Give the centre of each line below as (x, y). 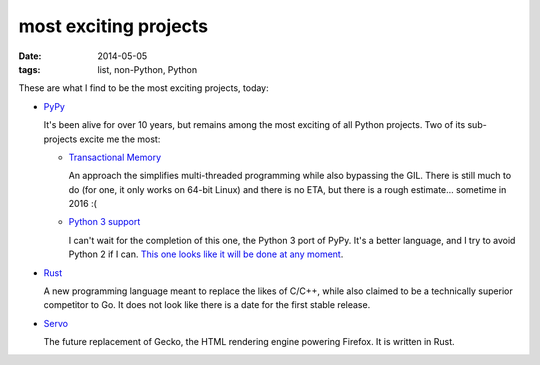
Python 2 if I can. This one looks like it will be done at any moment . (206, 254)
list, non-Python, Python (147, 69)
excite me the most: (120, 139)
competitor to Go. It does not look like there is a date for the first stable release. (207, 305)
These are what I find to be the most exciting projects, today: (143, 88)
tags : (29, 69)
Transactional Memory (115, 157)
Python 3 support (104, 222)
